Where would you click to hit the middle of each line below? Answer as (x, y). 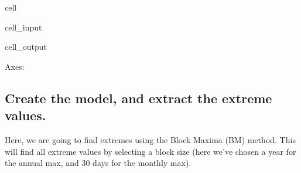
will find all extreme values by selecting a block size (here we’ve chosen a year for (150, 151)
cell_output (26, 47)
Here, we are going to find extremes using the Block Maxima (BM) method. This (150, 139)
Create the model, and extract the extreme (138, 98)
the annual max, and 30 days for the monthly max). (98, 163)
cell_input (23, 27)
